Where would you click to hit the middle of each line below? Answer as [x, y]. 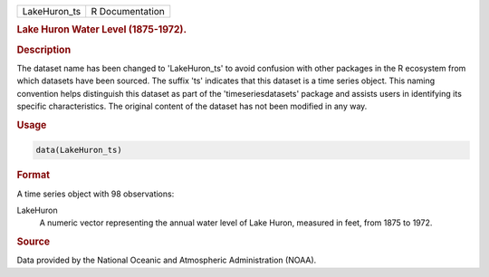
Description [44, 50]
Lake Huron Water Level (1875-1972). [102, 30]
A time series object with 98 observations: [96, 194]
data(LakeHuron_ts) [79, 150]
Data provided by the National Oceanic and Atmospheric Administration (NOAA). [167, 260]
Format [33, 175]
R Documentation [128, 11]
